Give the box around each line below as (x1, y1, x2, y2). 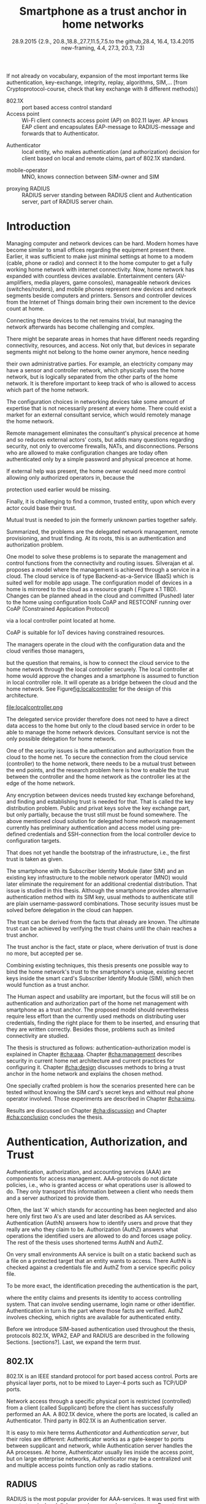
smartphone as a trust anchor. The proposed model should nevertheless (6, 1006, 189, 1013)
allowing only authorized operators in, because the (6, 474, 135, 481)
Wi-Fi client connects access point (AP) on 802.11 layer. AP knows (21, 117, 188, 124)
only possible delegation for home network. (6, 735, 116, 742)
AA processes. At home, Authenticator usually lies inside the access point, (6, 1448, 194, 1456)
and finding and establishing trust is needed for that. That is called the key (6, 797, 194, 805)
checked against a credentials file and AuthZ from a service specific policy (6, 1264, 195, 1271)
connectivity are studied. (6, 1032, 69, 1039)
